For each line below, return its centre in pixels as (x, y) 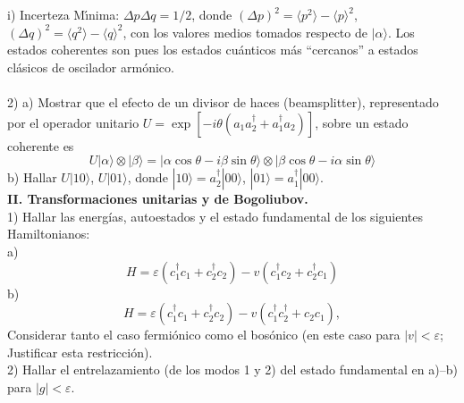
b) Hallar (32, 177)
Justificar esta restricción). (80, 352)
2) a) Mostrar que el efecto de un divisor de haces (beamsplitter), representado (223, 101)
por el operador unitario (73, 122)
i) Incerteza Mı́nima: (63, 14)
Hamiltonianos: (49, 234)
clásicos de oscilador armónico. (91, 67)
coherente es (41, 145)
